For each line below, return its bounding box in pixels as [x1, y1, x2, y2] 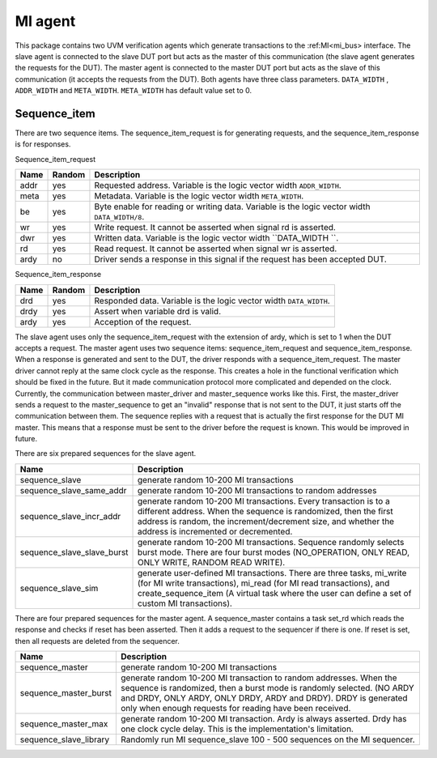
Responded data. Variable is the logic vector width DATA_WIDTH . [94, 295, 331, 306]
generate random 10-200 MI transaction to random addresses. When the [121, 672, 397, 683]
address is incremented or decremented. [138, 526, 293, 537]
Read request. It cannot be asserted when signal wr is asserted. [94, 243, 337, 254]
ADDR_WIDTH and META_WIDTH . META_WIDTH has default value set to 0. [15, 86, 252, 96]
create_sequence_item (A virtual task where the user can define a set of [138, 587, 412, 598]
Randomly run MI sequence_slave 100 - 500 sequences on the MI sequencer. [121, 734, 416, 745]
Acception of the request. [94, 316, 192, 327]
